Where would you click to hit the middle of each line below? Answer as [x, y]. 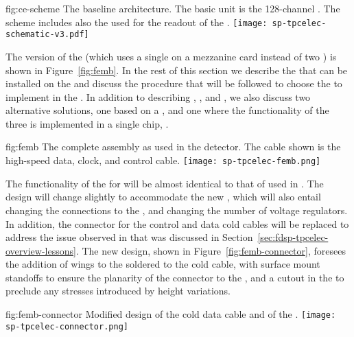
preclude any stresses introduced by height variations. [118, 291]
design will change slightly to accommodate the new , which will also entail [163, 197]
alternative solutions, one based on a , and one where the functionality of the [167, 110]
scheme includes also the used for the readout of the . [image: [137, 22]
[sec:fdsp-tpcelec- [293, 237]
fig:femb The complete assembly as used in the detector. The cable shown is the [173, 147]
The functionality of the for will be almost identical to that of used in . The [165, 183]
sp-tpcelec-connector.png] [67, 326]
